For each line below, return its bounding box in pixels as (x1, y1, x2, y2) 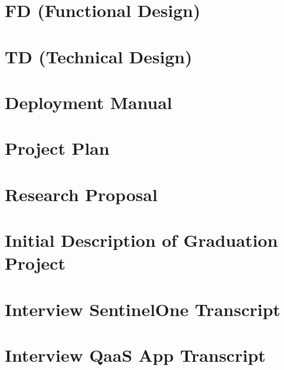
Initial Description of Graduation (5, 228, 278, 252)
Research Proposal (5, 182, 158, 206)
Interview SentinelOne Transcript (5, 297, 280, 321)
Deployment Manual (5, 90, 172, 114)
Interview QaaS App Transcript (5, 343, 266, 366)
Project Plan (5, 136, 110, 160)
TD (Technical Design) (5, 44, 193, 68)
